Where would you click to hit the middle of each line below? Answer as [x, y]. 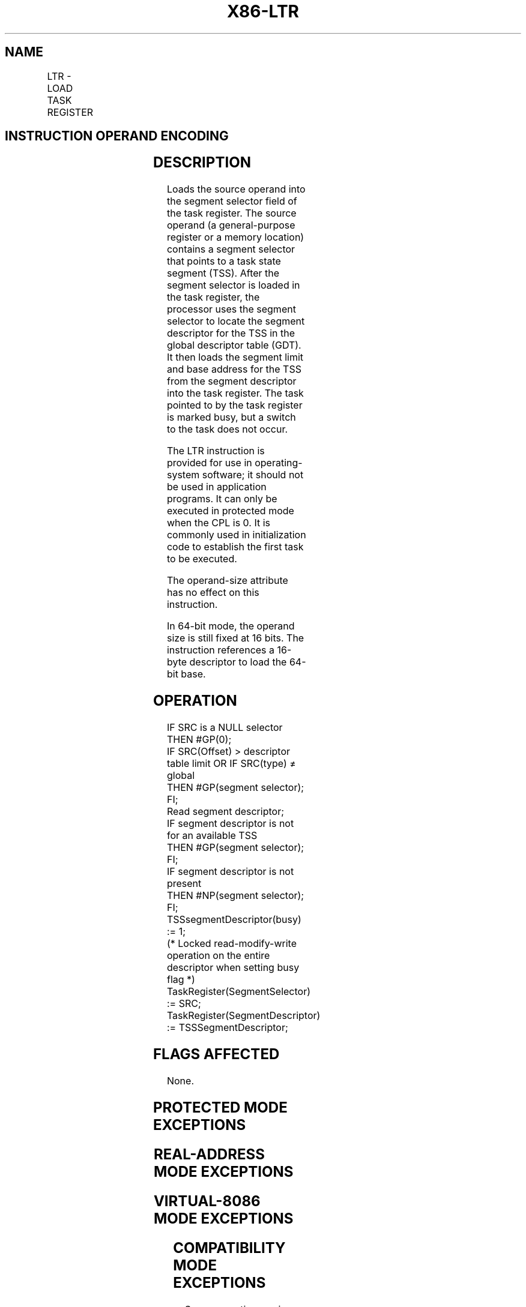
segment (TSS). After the [223, 273]
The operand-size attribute [227, 581]
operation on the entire [218, 956]
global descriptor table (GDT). [234, 345]
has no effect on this [213, 593]
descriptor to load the [238, 662]
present [184, 884]
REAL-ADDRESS [209, 1154]
